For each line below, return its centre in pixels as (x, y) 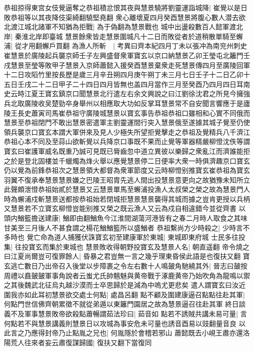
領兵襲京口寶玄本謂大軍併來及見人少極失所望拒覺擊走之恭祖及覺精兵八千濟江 (127, 132)
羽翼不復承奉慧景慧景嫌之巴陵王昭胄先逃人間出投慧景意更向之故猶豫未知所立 (127, 179)
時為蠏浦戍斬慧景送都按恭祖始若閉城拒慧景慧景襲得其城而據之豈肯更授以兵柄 (127, 198)
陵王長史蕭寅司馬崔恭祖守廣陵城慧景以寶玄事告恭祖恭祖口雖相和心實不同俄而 (127, 113)
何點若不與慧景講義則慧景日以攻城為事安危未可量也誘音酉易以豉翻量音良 (120, 323)
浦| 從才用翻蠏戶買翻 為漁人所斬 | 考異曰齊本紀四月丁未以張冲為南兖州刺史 (126, 46)
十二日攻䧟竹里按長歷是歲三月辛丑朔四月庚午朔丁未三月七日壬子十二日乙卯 (124, 74)
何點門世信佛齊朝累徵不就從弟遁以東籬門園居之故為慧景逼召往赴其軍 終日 (121, 304)
